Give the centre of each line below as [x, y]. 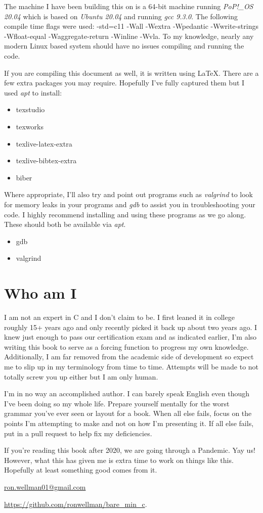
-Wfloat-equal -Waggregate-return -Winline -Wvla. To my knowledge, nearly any [129, 36]
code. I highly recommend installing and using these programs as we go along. [125, 214]
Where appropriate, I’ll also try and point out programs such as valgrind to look [128, 194]
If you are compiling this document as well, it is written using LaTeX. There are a [131, 73]
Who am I [40, 293]
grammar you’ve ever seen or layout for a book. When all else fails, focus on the [128, 413]
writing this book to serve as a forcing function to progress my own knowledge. [126, 346]
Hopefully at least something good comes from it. [81, 470]
